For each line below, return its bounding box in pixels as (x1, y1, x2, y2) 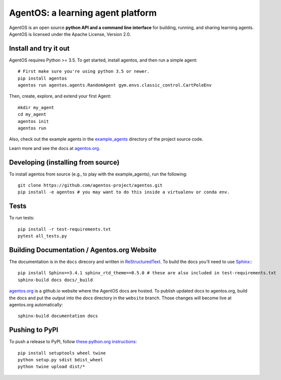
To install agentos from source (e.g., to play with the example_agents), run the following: (9, 171, 187, 177)
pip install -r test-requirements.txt (18, 226, 111, 232)
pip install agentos (18, 75, 67, 81)
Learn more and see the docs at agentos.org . (9, 145, 101, 151)
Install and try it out (9, 44, 70, 53)
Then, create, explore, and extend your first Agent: (9, 93, 111, 99)
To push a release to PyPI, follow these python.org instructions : (9, 339, 137, 345)
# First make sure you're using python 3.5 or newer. (18, 69, 150, 74)
